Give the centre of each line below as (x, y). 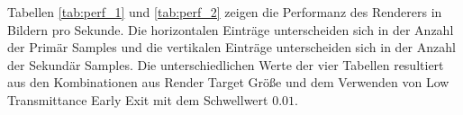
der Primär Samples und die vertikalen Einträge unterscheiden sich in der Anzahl (231, 47)
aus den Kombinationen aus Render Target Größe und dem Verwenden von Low (228, 82)
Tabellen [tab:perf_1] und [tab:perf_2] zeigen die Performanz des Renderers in (225, 12)
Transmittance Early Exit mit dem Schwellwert (138, 99)
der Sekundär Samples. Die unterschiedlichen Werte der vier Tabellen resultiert (226, 64)
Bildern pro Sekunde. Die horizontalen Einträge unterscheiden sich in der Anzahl (231, 29)
